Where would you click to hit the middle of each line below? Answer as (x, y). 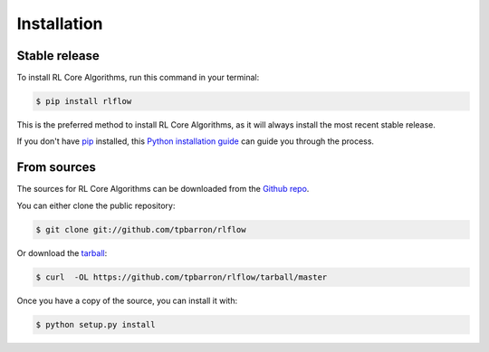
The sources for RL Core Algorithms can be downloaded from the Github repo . (163, 189)
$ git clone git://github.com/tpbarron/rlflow (141, 229)
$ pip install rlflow (84, 101)
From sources (57, 167)
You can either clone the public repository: (96, 205)
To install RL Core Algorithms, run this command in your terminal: (138, 78)
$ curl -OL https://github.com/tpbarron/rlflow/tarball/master (182, 277)
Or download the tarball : (62, 252)
